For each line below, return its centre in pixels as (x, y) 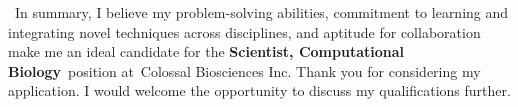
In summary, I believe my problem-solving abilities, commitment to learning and (261, 12)
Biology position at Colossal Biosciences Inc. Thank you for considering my (244, 70)
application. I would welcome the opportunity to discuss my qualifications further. (259, 90)
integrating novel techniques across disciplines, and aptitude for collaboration (244, 31)
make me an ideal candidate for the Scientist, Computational (206, 51)
